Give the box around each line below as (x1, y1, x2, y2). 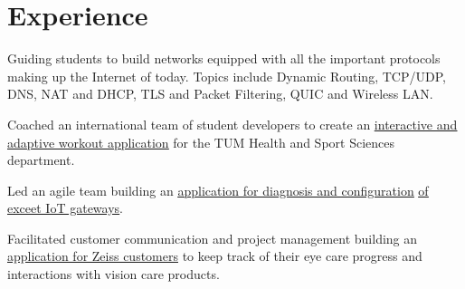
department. (7, 150, 75, 169)
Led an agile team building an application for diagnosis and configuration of (7, 180, 429, 199)
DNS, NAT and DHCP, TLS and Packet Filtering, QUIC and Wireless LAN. (7, 84, 433, 103)
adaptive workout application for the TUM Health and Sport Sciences (7, 132, 395, 151)
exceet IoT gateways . (7, 198, 123, 217)
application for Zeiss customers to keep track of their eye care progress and (7, 246, 422, 265)
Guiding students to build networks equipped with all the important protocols (7, 49, 441, 68)
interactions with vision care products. (7, 265, 220, 284)
